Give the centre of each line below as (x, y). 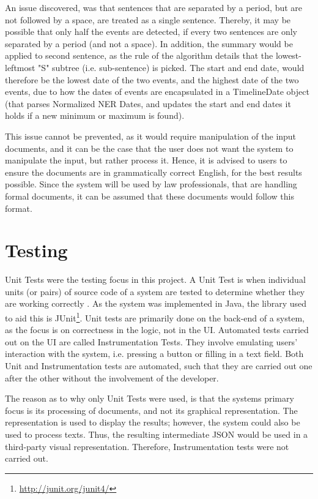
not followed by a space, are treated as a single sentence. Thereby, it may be (148, 19)
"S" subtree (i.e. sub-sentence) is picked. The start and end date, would (171, 67)
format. (19, 208)
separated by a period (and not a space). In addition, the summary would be (149, 43)
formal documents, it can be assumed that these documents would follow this (150, 196)
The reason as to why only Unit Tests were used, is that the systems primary (150, 398)
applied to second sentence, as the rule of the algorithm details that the (139, 55)
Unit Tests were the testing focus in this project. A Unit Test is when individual (155, 280)
